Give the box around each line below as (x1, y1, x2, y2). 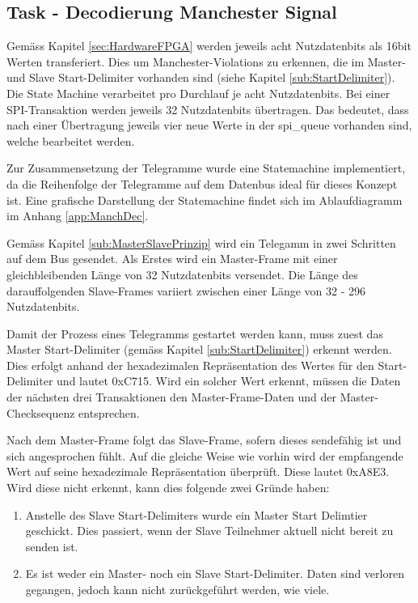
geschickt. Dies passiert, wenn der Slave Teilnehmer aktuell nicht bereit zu (25, 522, 394, 539)
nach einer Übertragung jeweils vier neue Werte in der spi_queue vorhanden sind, (6, 117, 412, 134)
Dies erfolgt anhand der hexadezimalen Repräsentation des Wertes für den (6, 356, 374, 373)
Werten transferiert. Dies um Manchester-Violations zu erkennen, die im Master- (6, 53, 406, 70)
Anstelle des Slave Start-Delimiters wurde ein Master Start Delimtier (25, 506, 368, 523)
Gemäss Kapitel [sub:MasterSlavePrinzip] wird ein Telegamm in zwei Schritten (6, 234, 396, 251)
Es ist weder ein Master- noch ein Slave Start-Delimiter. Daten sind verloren (25, 565, 404, 582)
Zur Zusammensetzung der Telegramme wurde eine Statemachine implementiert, (6, 159, 406, 176)
